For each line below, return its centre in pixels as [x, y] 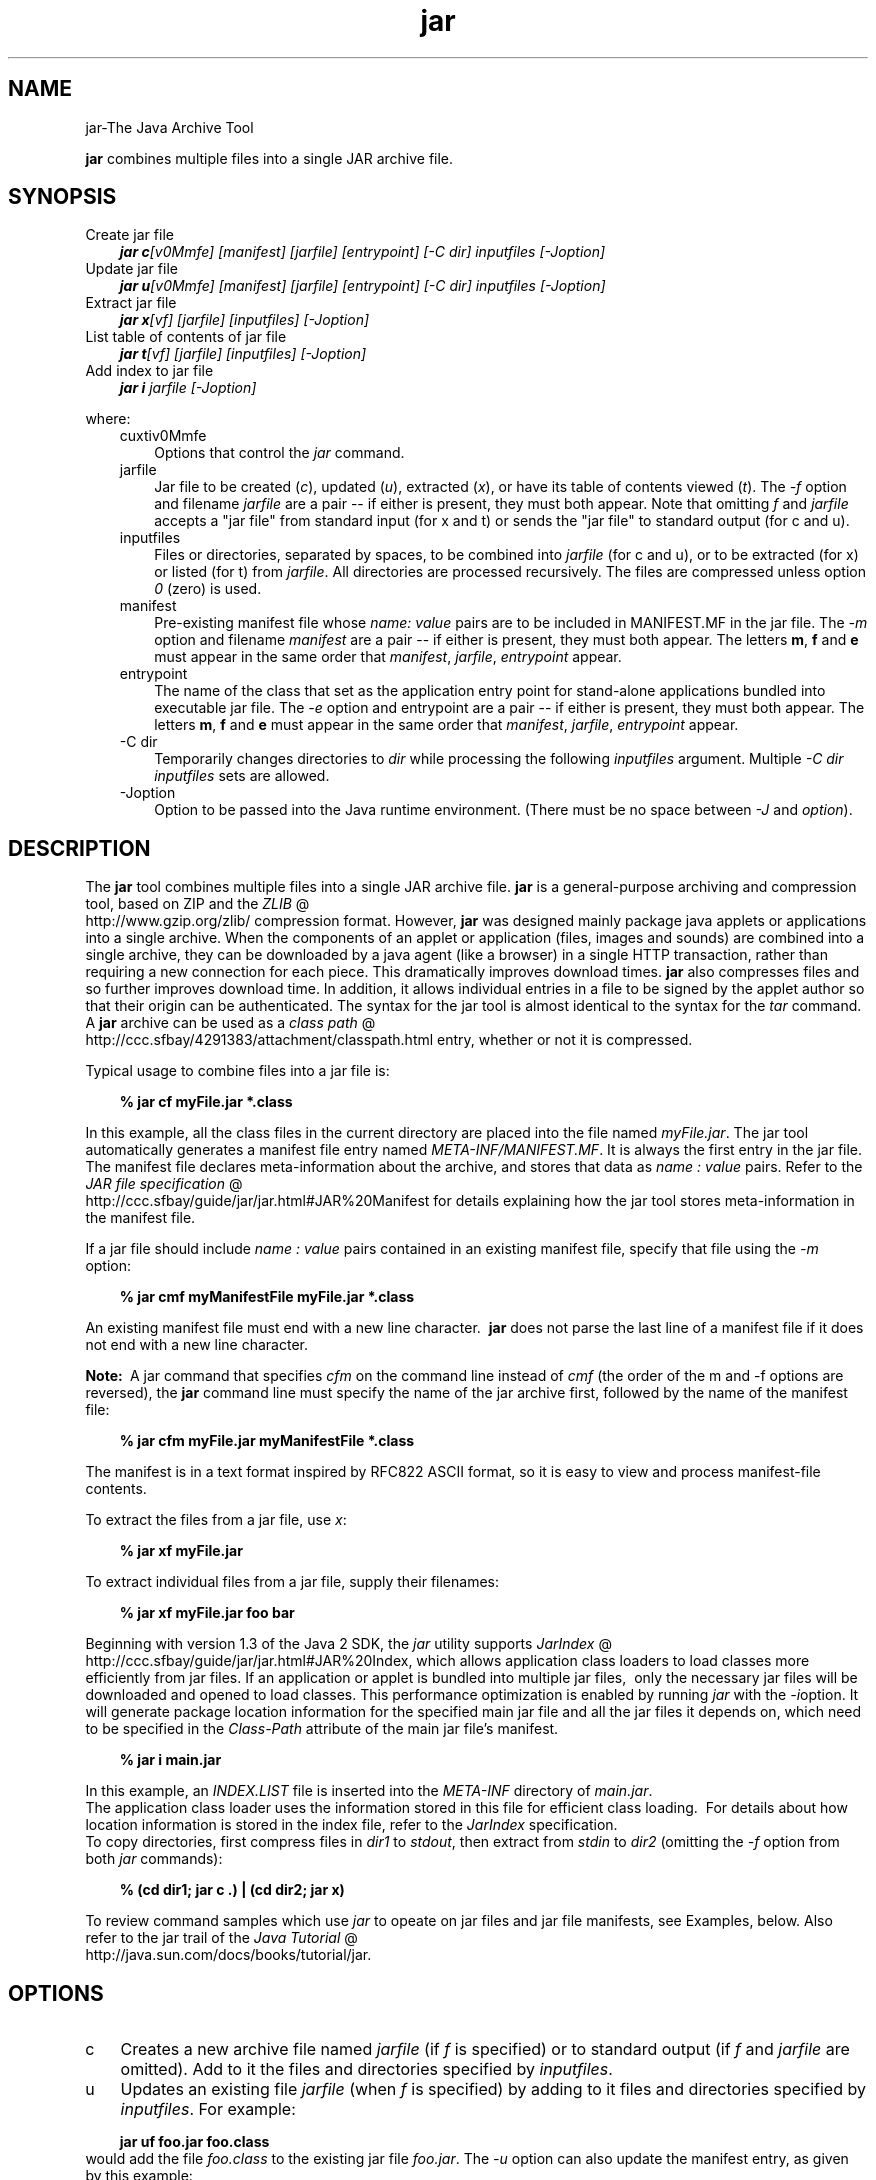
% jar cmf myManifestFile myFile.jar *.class [267, 1297]
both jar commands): [154, 1859]
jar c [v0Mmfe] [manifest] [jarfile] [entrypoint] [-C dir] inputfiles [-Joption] [362, 252]
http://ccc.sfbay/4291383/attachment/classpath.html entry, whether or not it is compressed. [389, 1040]
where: [108, 419]
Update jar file [131, 269]
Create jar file [129, 235]
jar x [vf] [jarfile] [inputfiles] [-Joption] [244, 320]
